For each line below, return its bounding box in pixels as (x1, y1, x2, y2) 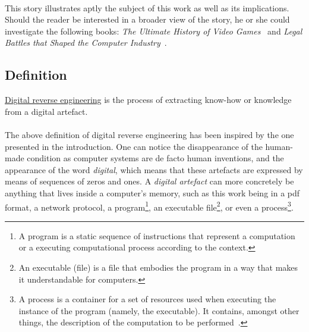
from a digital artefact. (5, 105, 88, 117)
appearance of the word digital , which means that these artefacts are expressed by (5, 163, 303, 176)
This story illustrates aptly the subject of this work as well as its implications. (5, 1, 289, 14)
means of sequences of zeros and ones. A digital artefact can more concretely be (5, 175, 294, 187)
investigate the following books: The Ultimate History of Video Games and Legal (5, 24, 302, 37)
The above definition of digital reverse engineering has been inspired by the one (5, 128, 294, 140)
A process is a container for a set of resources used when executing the (18, 293, 276, 305)
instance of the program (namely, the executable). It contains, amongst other (18, 304, 299, 317)
